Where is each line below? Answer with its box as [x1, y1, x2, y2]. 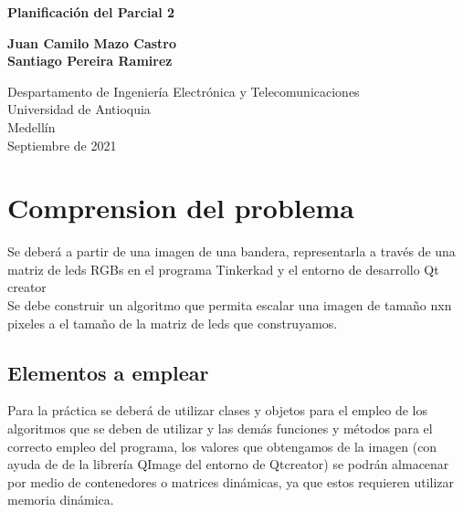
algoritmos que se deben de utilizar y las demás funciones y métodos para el [7, 419, 433, 438]
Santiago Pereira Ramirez [7, 51, 173, 70]
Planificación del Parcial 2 [7, 3, 175, 21]
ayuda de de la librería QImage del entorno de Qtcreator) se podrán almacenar [7, 455, 449, 474]
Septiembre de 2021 [7, 135, 117, 154]
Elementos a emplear [7, 358, 209, 386]
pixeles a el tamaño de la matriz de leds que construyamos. [7, 313, 338, 332]
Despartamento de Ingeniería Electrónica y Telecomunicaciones [7, 81, 360, 100]
